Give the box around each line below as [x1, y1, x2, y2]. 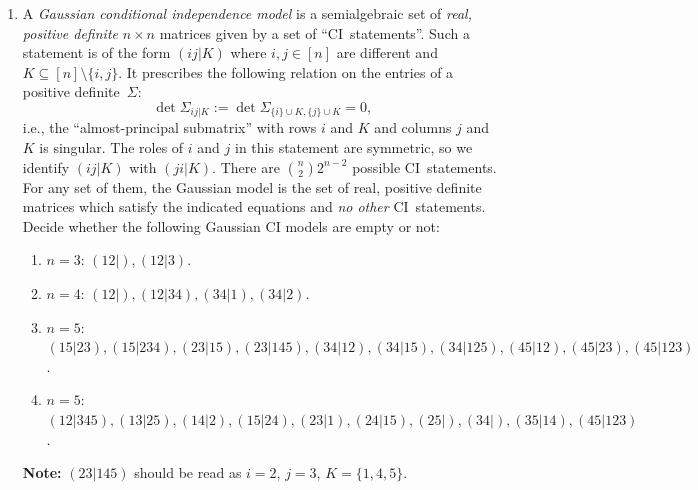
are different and [336, 42, 438, 63]
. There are [212, 156, 280, 177]
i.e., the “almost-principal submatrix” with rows [22, 117, 317, 138]
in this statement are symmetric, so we [235, 137, 473, 158]
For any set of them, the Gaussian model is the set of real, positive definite [22, 176, 482, 197]
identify [22, 156, 70, 177]
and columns [374, 117, 452, 138]
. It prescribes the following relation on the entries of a [118, 61, 454, 82]
